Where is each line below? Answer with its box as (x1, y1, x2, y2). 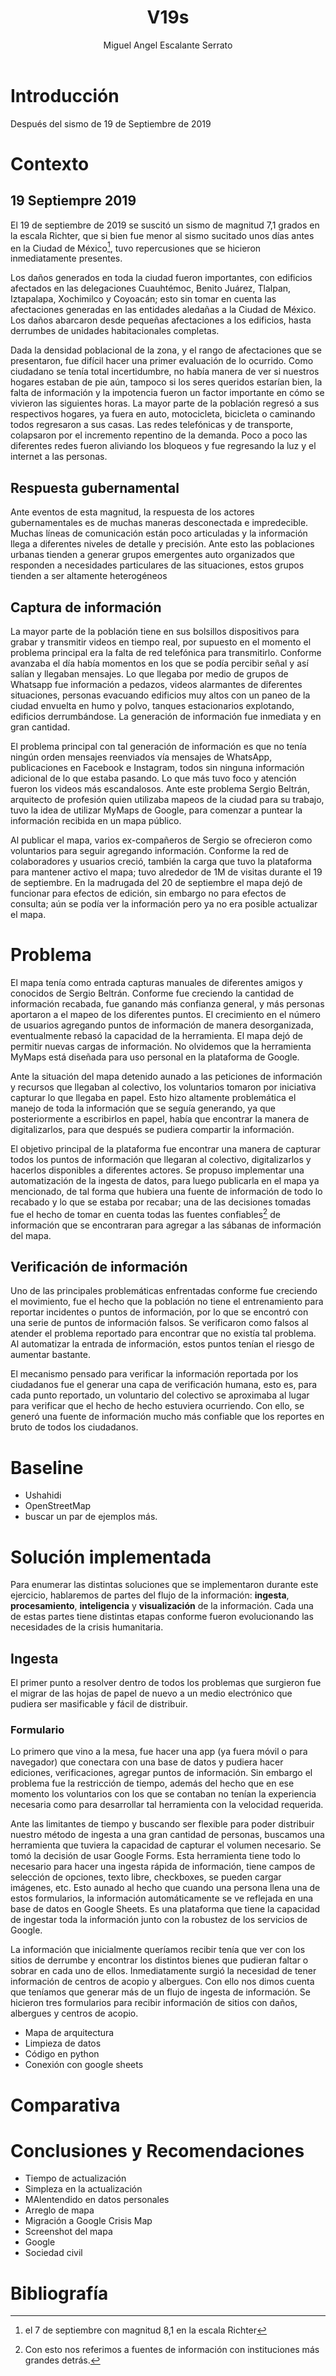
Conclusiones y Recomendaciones (10, 2139, 305, 2162)
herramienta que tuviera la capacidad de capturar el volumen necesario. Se (10, 1839, 322, 1851)
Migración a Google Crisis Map (24, 2215, 153, 2227)
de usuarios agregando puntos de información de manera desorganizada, (10, 1019, 314, 1031)
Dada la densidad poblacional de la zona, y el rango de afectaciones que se (10, 344, 322, 356)
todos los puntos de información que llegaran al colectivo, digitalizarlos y (10, 1153, 312, 1165)
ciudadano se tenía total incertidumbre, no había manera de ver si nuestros (10, 366, 320, 378)
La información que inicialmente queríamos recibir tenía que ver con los (10, 1944, 306, 1956)
